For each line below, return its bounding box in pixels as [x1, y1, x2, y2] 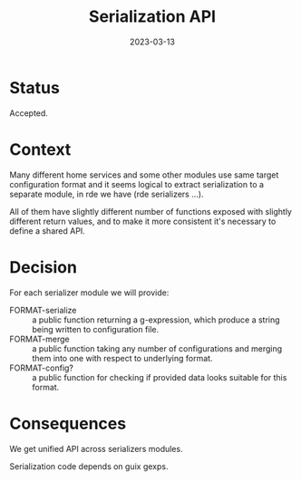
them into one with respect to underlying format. [32, 352, 213, 363]
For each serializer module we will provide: [9, 287, 170, 298]
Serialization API [89, 6, 216, 27]
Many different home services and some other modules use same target [9, 169, 279, 180]
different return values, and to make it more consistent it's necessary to [9, 216, 277, 226]
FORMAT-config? [9, 362, 74, 373]
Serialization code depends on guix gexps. [9, 460, 169, 472]
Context [9, 139, 72, 159]
